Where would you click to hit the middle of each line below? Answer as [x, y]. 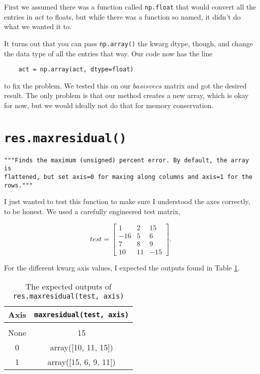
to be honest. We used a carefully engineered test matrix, [92, 211]
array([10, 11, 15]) [81, 347]
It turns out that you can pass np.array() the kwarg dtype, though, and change [128, 43]
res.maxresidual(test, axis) [68, 296]
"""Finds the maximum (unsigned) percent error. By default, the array [126, 160]
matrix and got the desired [205, 85]
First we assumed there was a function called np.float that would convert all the [130, 7]
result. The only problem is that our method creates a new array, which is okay [126, 95]
